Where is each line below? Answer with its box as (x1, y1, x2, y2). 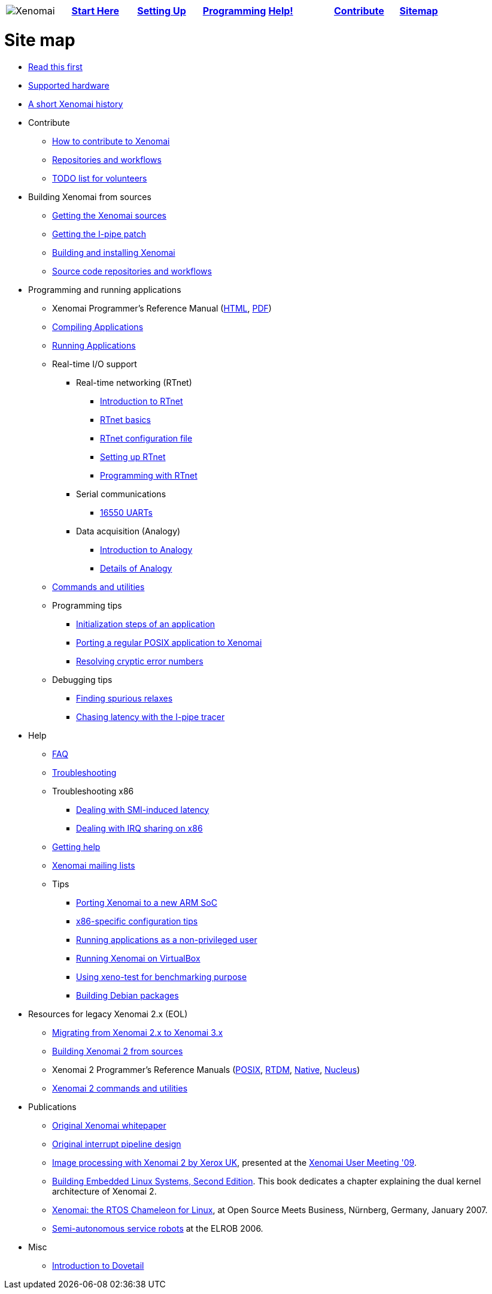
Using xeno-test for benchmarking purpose (76, 971, 247, 982)
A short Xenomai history (28, 98, 123, 109)
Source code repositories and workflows (52, 265, 212, 276)
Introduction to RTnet (100, 395, 183, 406)
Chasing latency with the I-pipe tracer (76, 711, 225, 722)
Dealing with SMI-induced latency (76, 804, 209, 815)
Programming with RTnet (100, 470, 198, 480)
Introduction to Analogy (100, 544, 193, 555)
